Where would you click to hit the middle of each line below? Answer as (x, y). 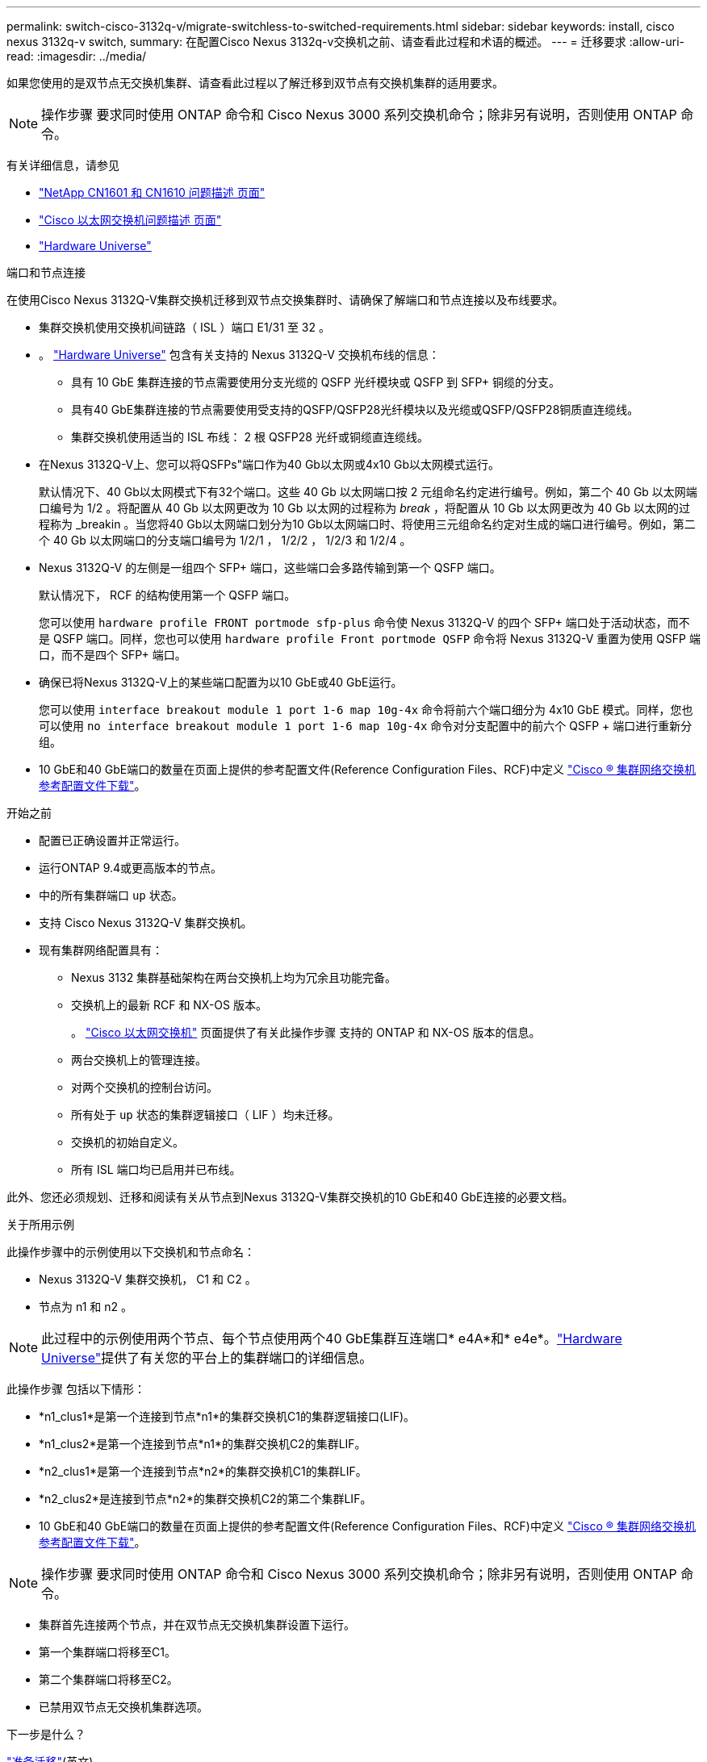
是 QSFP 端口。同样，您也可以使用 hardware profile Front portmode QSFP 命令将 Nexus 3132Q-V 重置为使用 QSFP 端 (370, 639)
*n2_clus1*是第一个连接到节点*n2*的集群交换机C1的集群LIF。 (203, 1471)
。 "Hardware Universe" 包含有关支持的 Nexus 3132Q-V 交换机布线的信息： (239, 355)
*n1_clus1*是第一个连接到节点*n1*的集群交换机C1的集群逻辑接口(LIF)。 (227, 1416)
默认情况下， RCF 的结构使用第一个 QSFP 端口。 (167, 595)
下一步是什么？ (46, 1734)
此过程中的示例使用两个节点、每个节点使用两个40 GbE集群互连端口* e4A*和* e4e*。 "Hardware (332, 1338)
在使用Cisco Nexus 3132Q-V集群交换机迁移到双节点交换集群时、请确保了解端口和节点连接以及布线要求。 (285, 300)
